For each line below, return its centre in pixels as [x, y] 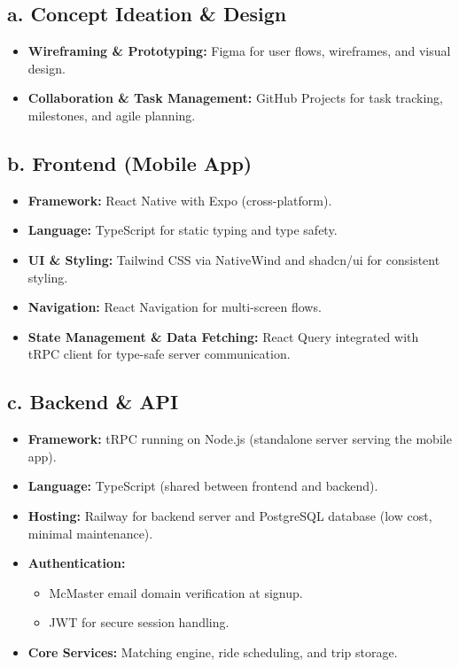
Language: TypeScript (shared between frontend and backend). [203, 486]
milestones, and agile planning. [112, 115]
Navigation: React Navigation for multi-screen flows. [175, 307]
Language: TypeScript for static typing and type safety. [183, 230]
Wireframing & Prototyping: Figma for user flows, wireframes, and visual [239, 51]
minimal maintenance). [90, 533]
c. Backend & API [93, 402]
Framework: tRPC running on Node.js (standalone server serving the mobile [240, 439]
